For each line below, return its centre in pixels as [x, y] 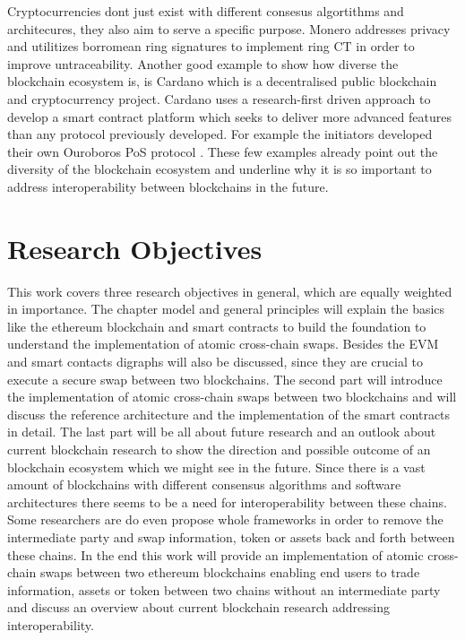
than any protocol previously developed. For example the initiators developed [220, 134]
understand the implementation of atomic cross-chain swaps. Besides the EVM [223, 344]
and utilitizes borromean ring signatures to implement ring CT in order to [211, 46]
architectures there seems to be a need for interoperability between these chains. [227, 502]
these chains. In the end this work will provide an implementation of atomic [215, 554]
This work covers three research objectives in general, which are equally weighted [230, 291]
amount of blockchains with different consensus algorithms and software [204, 484]
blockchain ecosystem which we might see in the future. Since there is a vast [216, 467]
